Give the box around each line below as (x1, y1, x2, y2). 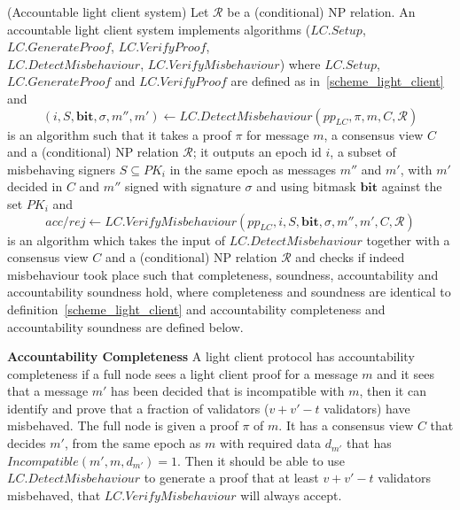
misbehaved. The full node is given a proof (7, 416, 238, 435)
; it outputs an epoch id (192, 143, 322, 161)
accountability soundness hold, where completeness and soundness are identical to (7, 282, 451, 301)
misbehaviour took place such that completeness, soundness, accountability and (7, 265, 439, 283)
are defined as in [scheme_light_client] (230, 72, 444, 90)
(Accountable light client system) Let (7, 3, 209, 20)
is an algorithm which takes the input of (7, 230, 225, 249)
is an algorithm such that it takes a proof (7, 125, 231, 143)
